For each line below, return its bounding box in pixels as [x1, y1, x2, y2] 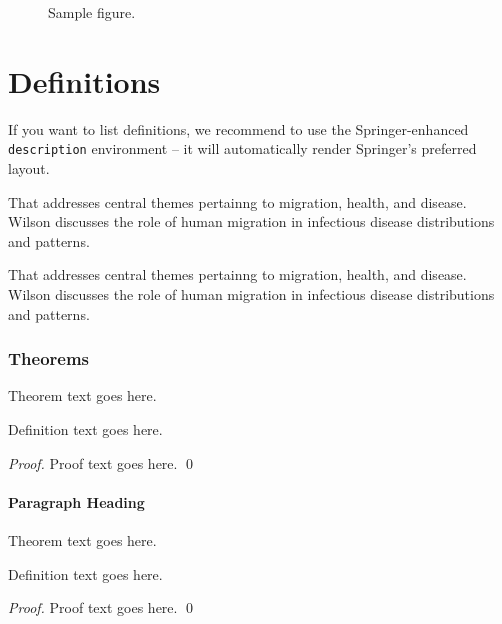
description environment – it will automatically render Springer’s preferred [8, 138, 477, 159]
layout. [8, 157, 50, 178]
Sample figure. [48, 2, 136, 22]
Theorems [8, 346, 90, 371]
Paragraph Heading [8, 491, 145, 512]
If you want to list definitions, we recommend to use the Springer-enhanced [8, 118, 469, 139]
